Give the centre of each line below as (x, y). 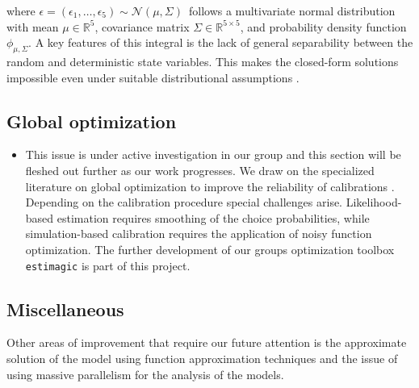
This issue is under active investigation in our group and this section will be (213, 154)
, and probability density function (323, 26)
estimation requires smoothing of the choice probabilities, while (213, 217)
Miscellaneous (65, 309)
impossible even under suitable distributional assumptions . (153, 77)
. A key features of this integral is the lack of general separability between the (221, 42)
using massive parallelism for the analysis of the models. (145, 374)
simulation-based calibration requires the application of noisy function (199, 234)
